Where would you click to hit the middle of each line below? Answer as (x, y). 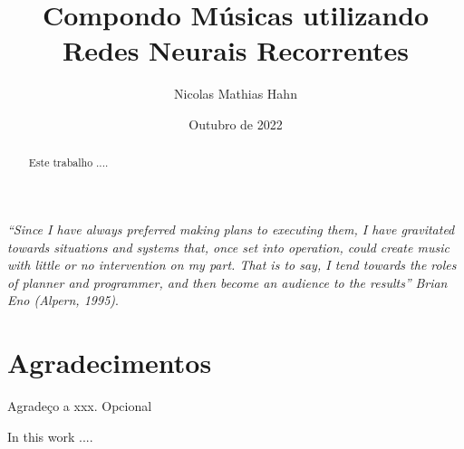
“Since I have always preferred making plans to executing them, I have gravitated (231, 229)
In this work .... (50, 436)
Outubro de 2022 (236, 124)
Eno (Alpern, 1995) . (63, 300)
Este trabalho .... (68, 162)
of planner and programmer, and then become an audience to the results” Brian (227, 282)
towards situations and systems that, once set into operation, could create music (228, 247)
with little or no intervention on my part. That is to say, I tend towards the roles (232, 265)
